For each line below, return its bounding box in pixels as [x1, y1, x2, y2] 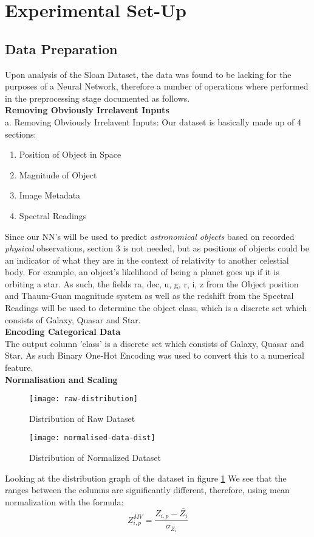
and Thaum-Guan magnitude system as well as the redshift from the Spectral [5, 289, 294, 302]
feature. [5, 361, 33, 374]
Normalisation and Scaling [5, 373, 118, 385]
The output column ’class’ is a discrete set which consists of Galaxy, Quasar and [5, 337, 304, 349]
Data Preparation [5, 39, 118, 58]
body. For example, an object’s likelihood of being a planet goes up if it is [5, 265, 280, 278]
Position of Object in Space [19, 148, 121, 161]
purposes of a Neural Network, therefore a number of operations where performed [5, 80, 309, 93]
